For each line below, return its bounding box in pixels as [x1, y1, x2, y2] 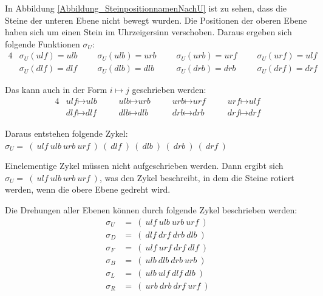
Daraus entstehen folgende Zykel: [5, 127, 128, 140]
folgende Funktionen [5, 37, 80, 50]
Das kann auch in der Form [5, 83, 107, 96]
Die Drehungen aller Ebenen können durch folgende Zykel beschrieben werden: [5, 204, 297, 216]
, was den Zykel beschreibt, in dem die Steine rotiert [99, 171, 294, 184]
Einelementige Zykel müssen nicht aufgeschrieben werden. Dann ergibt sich [5, 159, 284, 172]
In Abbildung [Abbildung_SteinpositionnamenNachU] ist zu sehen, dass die [5, 2, 287, 14]
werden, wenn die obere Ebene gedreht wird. [5, 183, 171, 196]
